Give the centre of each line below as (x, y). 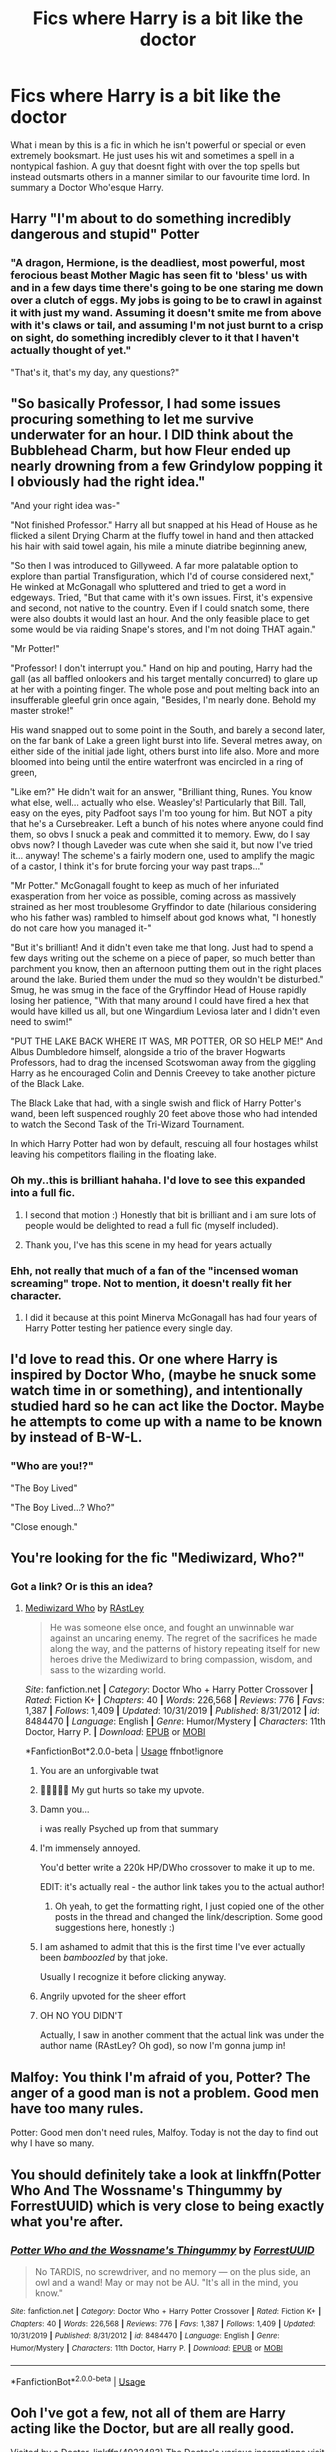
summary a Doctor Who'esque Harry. (87, 187)
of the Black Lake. (47, 1084)
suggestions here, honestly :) (114, 1928)
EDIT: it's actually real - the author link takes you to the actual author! (182, 1887)
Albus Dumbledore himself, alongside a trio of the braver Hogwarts (148, 1052)
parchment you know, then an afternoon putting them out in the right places (166, 969)
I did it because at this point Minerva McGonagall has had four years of (171, 1318)
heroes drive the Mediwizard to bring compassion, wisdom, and (181, 1659)
